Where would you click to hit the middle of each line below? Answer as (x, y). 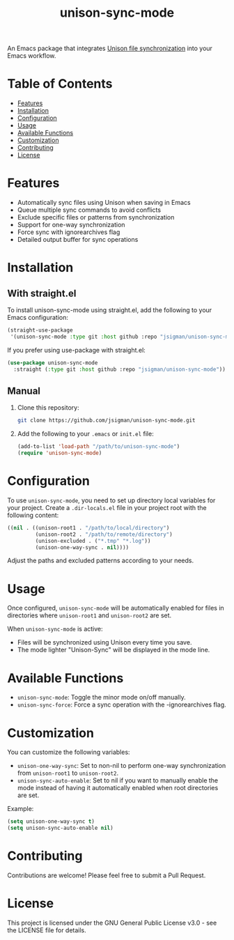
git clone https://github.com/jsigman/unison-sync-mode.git (106, 421)
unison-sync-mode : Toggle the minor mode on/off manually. (101, 698)
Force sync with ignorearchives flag (69, 232)
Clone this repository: (48, 408)
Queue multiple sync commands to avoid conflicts (89, 210)
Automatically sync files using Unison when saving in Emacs (104, 203)
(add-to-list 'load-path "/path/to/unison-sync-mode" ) (99, 447)
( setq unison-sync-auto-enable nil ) (60, 828)
